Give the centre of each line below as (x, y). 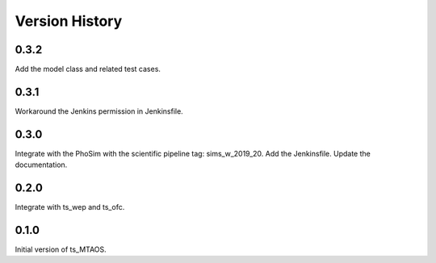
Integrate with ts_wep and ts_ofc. (70, 207)
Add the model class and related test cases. (88, 69)
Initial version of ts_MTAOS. (61, 249)
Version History (69, 21)
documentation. (41, 165)
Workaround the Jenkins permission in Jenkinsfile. (99, 111)
